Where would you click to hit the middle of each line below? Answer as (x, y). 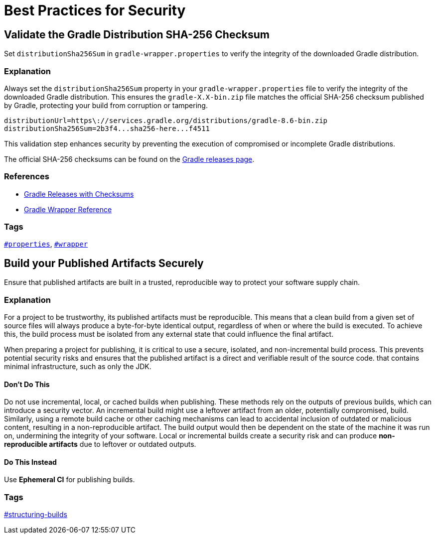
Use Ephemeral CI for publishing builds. (70, 480)
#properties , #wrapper (46, 244)
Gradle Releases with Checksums (79, 194)
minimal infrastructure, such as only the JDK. (78, 367)
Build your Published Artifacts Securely (104, 263)
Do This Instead (30, 462)
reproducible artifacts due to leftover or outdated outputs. (100, 444)
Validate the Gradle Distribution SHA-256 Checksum (137, 34)
